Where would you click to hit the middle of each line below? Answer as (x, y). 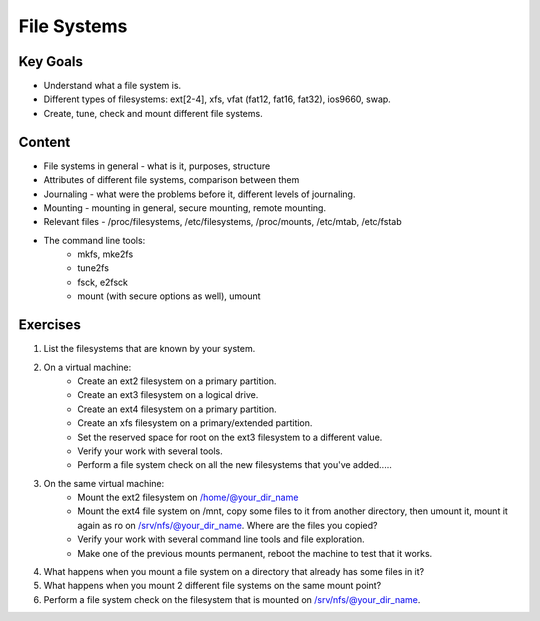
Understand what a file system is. (112, 86)
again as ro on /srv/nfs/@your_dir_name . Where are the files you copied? (228, 525)
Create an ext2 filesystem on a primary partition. (177, 381)
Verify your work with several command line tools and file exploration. (221, 539)
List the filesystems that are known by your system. (149, 349)
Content (44, 141)
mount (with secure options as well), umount (169, 296)
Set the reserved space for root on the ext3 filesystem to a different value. (230, 437)
